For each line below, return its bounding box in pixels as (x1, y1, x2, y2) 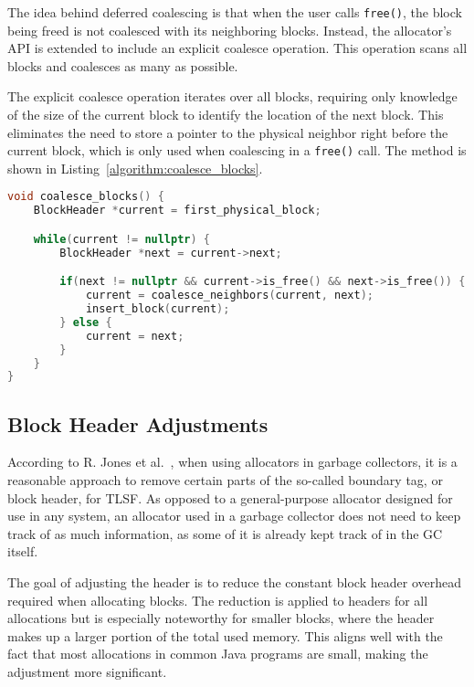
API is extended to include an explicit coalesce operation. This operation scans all (7, 38, 468, 58)
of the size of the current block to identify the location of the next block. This (7, 105, 444, 124)
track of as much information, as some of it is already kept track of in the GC (7, 523, 443, 543)
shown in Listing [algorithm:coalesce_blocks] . (7, 158, 263, 177)
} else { (59, 315, 112, 329)
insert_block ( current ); (85, 302, 230, 316)
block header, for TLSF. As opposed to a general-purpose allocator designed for (7, 488, 453, 507)
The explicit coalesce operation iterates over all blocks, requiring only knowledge (7, 87, 458, 106)
